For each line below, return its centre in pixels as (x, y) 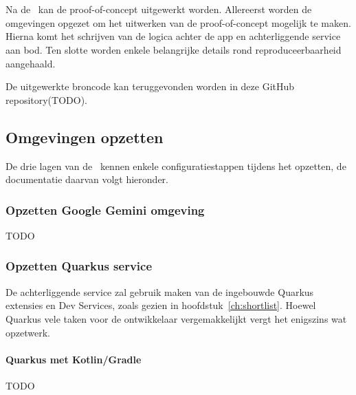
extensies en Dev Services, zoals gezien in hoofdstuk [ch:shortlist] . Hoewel (161, 305)
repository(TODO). (46, 99)
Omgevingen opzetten (85, 137)
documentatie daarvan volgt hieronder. (87, 179)
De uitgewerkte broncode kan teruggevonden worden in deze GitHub (150, 86)
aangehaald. (31, 63)
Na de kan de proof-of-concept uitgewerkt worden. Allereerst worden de (159, 9)
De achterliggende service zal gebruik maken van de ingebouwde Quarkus (160, 291)
